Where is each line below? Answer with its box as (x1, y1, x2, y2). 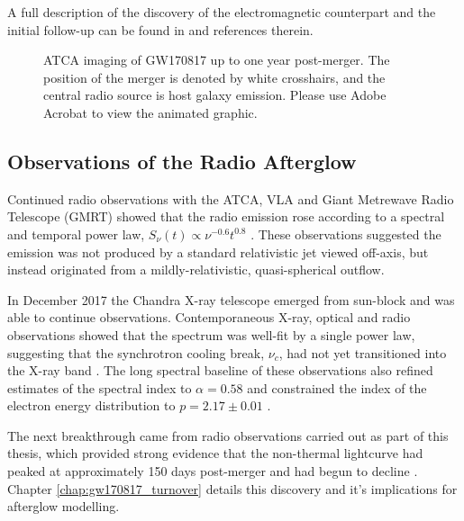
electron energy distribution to (7, 396, 176, 415)
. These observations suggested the (250, 224, 441, 243)
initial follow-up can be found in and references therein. (7, 20, 314, 39)
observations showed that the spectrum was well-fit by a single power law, (7, 325, 415, 344)
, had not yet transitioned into (278, 343, 447, 362)
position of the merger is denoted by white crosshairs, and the (43, 67, 386, 86)
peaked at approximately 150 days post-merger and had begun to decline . (7, 462, 418, 481)
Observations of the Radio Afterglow (7, 147, 357, 175)
